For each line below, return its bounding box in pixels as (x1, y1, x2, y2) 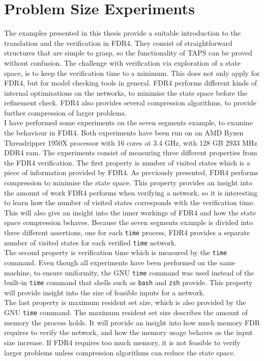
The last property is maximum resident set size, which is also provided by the (4, 297, 246, 308)
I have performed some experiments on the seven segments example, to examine (4, 117, 253, 128)
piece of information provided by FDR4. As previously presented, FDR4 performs (4, 167, 258, 178)
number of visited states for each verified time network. (4, 237, 177, 247)
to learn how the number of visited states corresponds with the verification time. (4, 197, 255, 208)
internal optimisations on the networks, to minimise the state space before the (4, 87, 248, 98)
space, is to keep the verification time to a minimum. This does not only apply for (4, 67, 260, 78)
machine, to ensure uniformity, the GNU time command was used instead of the (4, 267, 254, 277)
